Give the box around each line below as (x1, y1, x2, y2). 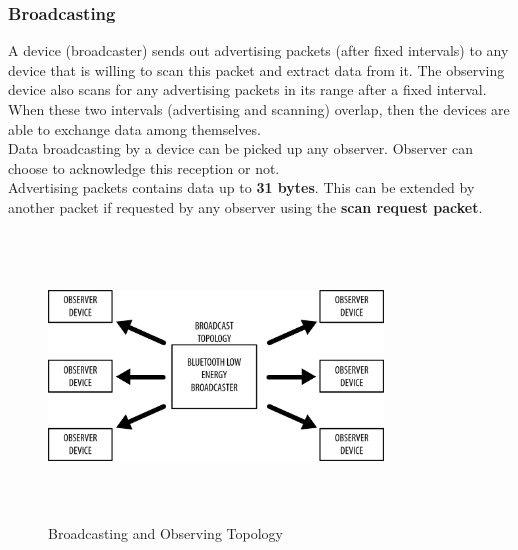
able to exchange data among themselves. (8, 118, 261, 139)
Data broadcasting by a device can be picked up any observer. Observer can (8, 138, 473, 159)
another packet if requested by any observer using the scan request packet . (8, 196, 483, 217)
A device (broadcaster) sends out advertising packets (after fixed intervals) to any (8, 40, 509, 61)
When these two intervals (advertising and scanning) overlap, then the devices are (8, 99, 510, 119)
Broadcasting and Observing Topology (48, 523, 283, 544)
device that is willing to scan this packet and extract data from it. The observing (8, 59, 505, 80)
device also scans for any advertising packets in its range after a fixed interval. (8, 79, 487, 100)
